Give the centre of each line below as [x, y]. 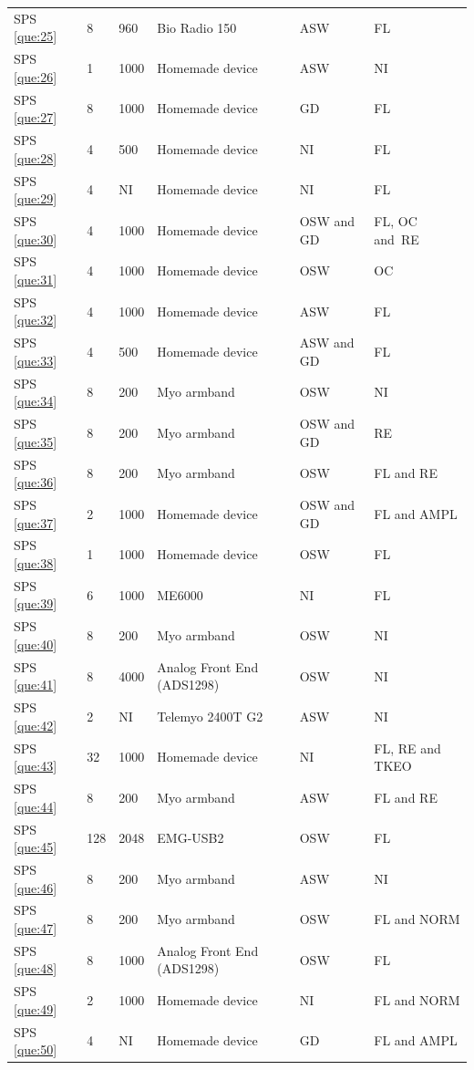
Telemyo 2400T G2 [210, 716]
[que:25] [36, 36]
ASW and [327, 343]
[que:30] [36, 239]
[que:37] [36, 522]
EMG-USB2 [191, 838]
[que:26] [36, 76]
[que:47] [36, 927]
